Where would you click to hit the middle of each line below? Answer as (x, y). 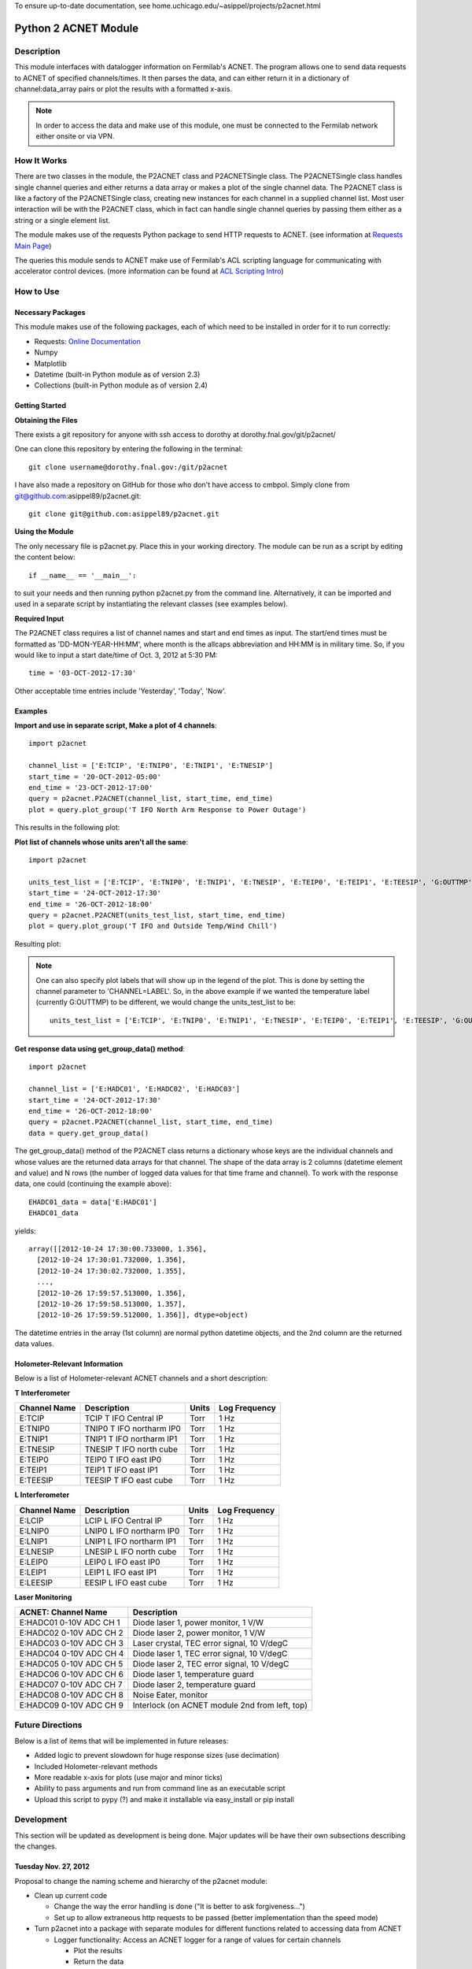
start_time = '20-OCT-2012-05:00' (95, 777)
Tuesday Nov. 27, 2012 (52, 1867)
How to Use (37, 291)
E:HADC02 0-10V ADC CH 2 (71, 1633)
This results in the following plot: (67, 828)
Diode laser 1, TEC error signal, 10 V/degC (210, 1654)
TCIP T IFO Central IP (124, 1418)
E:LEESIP (36, 1582)
